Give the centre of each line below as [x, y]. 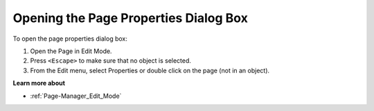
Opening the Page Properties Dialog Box [131, 18]
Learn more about [39, 83]
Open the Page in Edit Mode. [71, 51]
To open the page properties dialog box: [70, 39]
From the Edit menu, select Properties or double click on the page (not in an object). [150, 70]
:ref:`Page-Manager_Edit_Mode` [76, 96]
